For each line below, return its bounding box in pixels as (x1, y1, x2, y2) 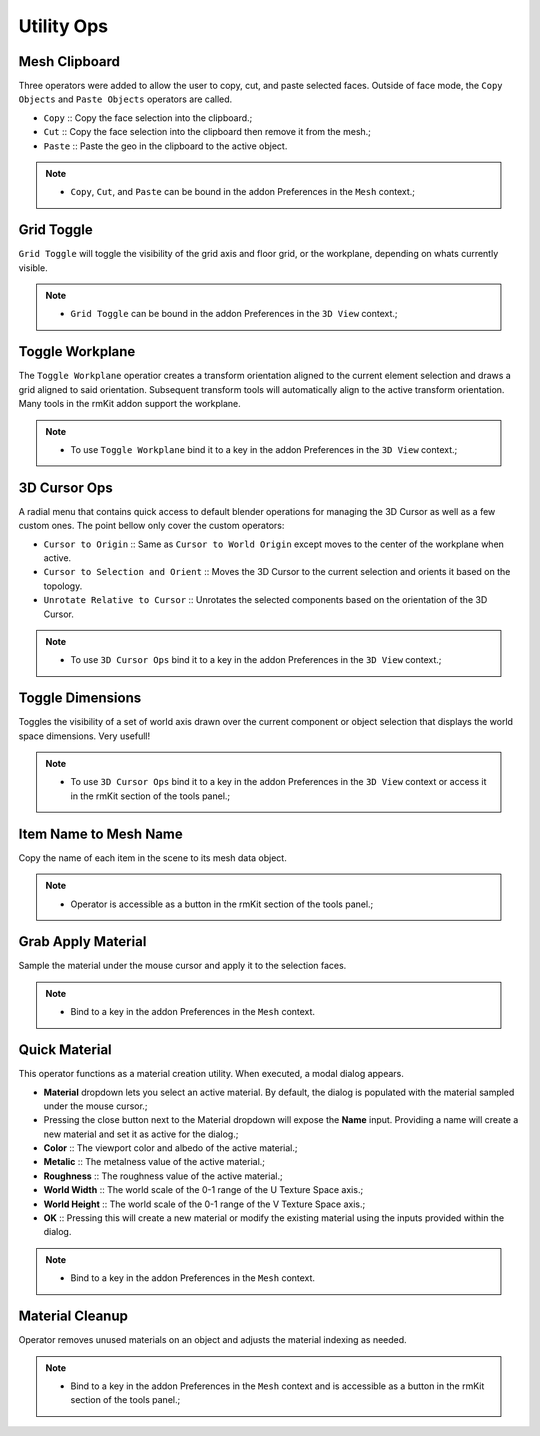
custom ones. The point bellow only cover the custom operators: (18, 520, 285, 532)
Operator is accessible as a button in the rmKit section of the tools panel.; (70, 898, 374, 910)
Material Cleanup (18, 1308, 129, 1325)
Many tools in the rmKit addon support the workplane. (18, 398, 242, 410)
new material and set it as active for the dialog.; (43, 1128, 239, 1140)
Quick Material (18, 1041, 112, 1059)
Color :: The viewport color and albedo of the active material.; (43, 1142, 298, 1154)
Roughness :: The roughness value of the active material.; (43, 1170, 284, 1182)
